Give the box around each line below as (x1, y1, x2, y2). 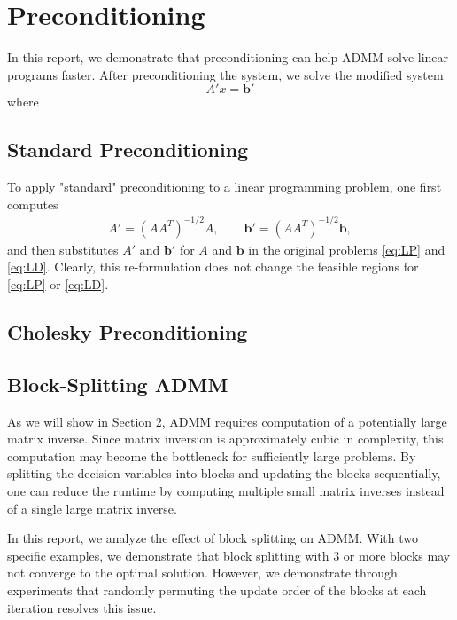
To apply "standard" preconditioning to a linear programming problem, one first (7, 177, 442, 196)
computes (7, 194, 58, 213)
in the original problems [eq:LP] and (248, 239, 445, 258)
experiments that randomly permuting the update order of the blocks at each (7, 580, 427, 599)
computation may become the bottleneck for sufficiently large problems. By (7, 446, 416, 465)
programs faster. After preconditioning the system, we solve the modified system (7, 65, 444, 83)
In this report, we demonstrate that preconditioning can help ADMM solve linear (7, 48, 449, 67)
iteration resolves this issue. (7, 598, 157, 616)
